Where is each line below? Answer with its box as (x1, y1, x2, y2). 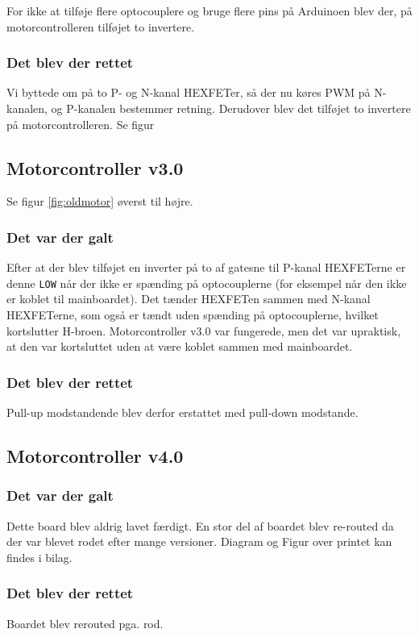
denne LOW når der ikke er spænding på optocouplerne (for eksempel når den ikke (6, 274, 407, 291)
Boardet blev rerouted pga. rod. (6, 614, 164, 631)
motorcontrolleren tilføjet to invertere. (6, 18, 195, 35)
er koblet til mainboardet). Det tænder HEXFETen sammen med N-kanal (6, 290, 371, 307)
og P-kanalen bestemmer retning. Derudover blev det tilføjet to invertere (51, 100, 411, 116)
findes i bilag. (6, 548, 73, 565)
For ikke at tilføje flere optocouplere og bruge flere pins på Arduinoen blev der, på (6, 2, 413, 19)
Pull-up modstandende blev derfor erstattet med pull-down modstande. (6, 404, 359, 421)
